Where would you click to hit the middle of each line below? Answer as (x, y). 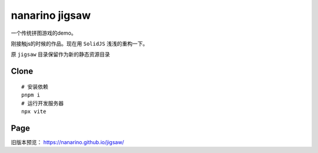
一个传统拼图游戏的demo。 (44, 33)
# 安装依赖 (35, 87)
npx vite (34, 111)
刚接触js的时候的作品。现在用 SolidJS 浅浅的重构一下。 (79, 44)
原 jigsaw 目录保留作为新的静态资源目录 (60, 54)
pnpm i (31, 95)
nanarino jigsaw (51, 15)
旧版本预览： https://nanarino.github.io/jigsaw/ (67, 142)
